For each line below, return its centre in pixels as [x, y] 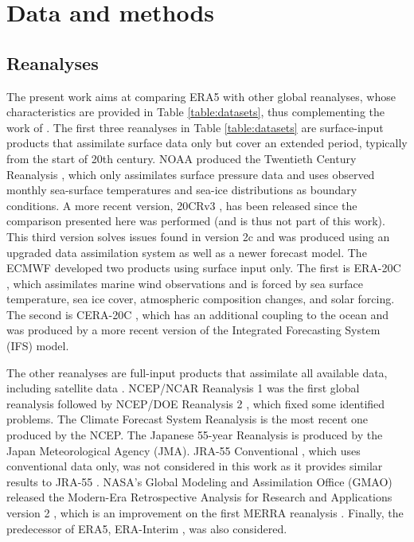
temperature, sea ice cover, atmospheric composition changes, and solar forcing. [201, 299]
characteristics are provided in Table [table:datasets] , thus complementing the [195, 112]
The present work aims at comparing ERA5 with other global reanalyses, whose [201, 96]
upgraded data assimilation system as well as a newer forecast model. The [187, 252]
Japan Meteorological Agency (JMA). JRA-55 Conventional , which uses [184, 450]
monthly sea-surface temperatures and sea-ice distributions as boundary [182, 190]
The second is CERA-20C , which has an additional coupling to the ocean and [198, 314]
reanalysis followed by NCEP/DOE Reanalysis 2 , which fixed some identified [196, 403]
